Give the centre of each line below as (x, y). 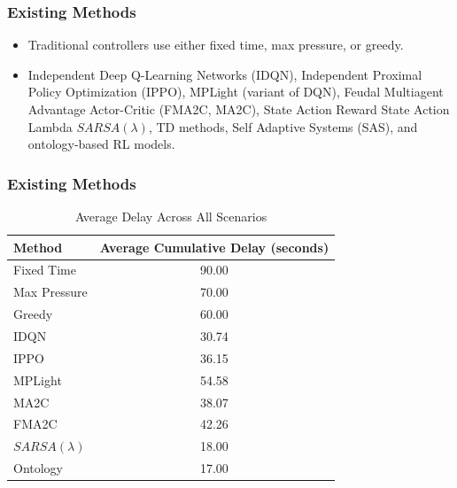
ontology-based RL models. (101, 144)
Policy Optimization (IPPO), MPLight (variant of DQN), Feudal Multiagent (236, 92)
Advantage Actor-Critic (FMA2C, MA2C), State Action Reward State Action (239, 109)
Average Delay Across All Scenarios (171, 216)
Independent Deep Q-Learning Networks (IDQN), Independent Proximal (225, 74)
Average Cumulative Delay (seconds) (214, 247)
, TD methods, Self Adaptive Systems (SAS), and (283, 126)
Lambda (50, 126)
